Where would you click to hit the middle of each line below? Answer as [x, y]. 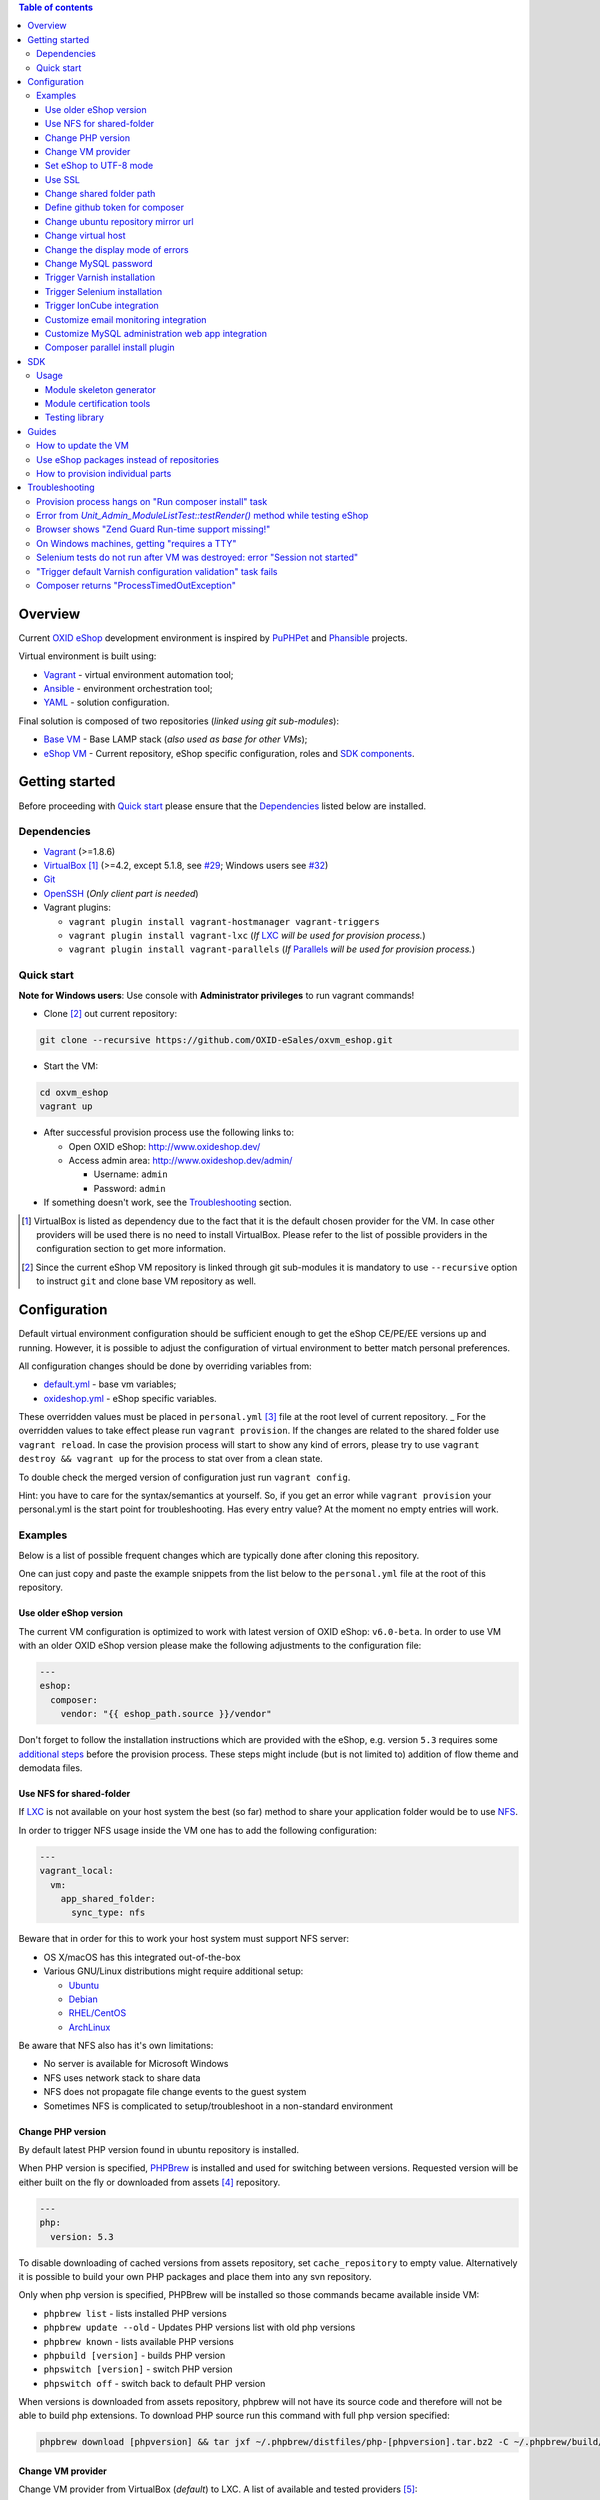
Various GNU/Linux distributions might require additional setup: [173, 1971]
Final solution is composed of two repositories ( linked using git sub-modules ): [179, 721]
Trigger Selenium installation [104, 291]
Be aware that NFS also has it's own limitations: [116, 2046]
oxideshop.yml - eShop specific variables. [130, 1398]
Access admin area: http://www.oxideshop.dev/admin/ [180, 1161]
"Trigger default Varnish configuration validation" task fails [157, 571]
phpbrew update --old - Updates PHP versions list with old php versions [199, 2327]
